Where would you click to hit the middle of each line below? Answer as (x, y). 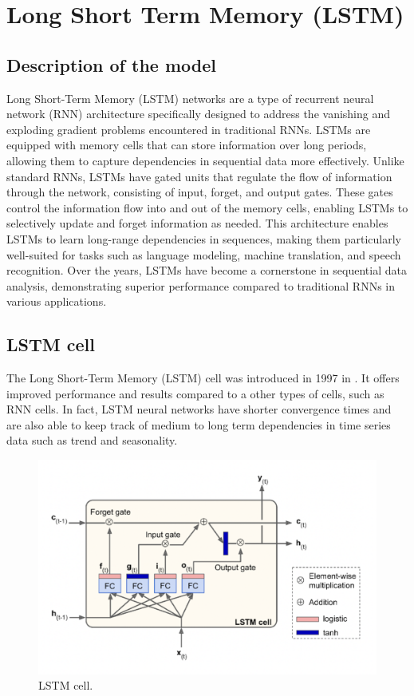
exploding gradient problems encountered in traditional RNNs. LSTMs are (189, 129)
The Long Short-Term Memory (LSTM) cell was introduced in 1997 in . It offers (203, 378)
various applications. (57, 301)
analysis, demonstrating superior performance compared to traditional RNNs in (201, 285)
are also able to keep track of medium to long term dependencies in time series (199, 424)
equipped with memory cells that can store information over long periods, (187, 145)
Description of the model (112, 64)
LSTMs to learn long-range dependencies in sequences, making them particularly (204, 238)
